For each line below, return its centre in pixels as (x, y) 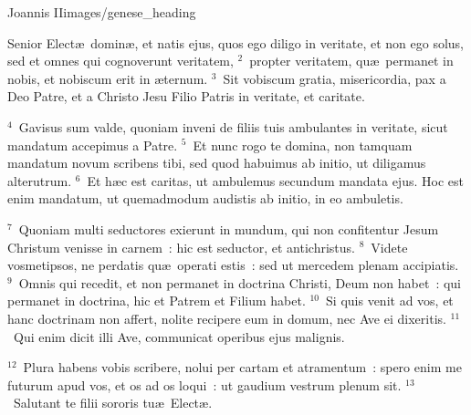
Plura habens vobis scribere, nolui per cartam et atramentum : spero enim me (242, 367)
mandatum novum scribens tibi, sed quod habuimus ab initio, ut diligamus (217, 163)
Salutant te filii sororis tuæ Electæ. (113, 403)
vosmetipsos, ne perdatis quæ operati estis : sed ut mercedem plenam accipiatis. (233, 265)
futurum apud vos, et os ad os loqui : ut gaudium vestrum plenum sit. (204, 384)
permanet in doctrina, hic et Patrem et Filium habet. (157, 301)
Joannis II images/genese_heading (102, 12)
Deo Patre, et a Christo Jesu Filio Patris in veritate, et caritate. (186, 96)
